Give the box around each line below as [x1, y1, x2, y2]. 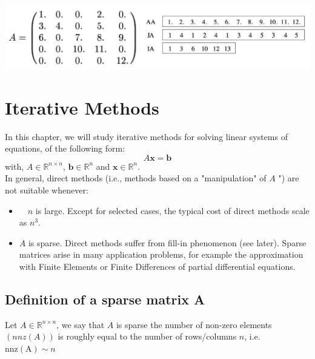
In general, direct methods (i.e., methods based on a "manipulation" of [5, 172, 267, 184]
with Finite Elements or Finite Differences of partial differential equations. [19, 260, 296, 272]
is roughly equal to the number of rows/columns [58, 330, 237, 343]
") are [278, 172, 299, 184]
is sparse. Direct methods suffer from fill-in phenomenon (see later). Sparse [28, 236, 307, 249]
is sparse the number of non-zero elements [116, 318, 272, 330]
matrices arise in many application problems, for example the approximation [19, 248, 303, 261]
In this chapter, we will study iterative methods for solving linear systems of [5, 130, 288, 143]
